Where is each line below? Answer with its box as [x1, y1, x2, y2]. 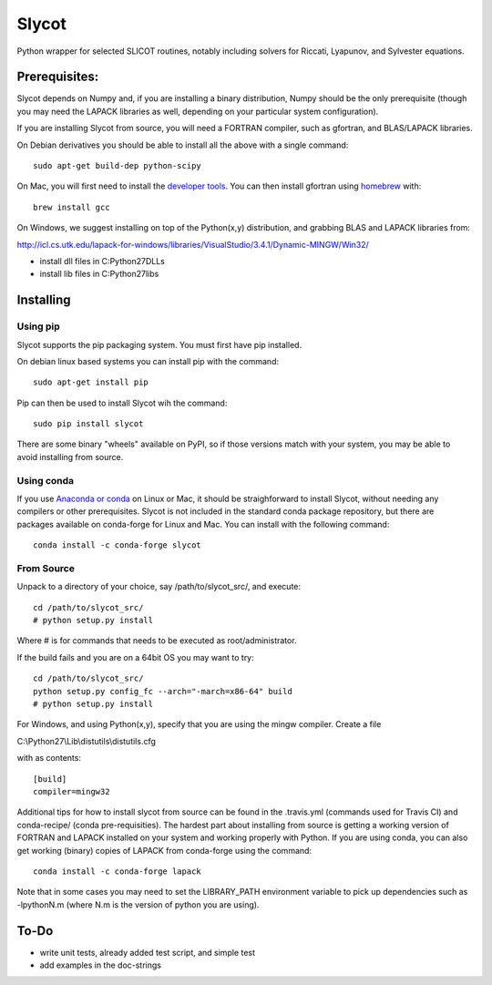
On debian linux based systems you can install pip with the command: [16, 355, 280, 366]
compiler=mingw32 [33, 786, 110, 796]
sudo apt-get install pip [33, 377, 149, 387]
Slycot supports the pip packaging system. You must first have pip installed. [16, 339, 302, 350]
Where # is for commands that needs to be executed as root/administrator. [16, 635, 297, 646]
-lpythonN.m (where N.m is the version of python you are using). [16, 898, 260, 910]
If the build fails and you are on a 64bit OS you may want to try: [16, 652, 254, 662]
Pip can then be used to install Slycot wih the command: [16, 397, 228, 408]
